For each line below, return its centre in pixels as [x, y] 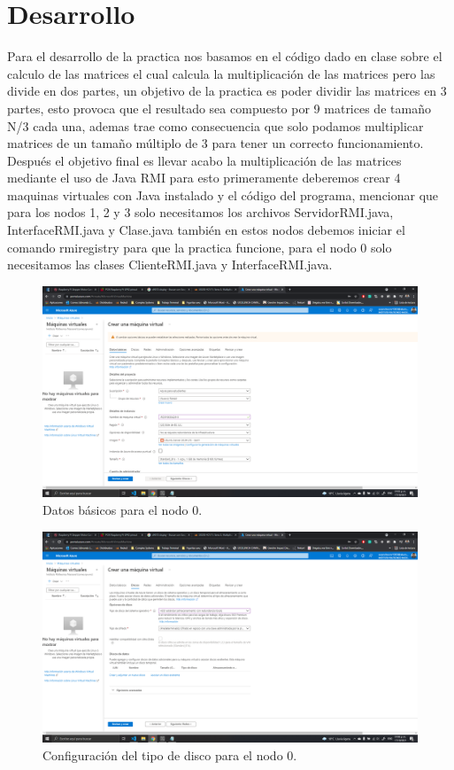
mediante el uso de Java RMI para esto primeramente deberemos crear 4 [204, 178]
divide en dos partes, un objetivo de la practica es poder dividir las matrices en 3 [227, 91]
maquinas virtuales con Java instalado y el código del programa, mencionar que [223, 194]
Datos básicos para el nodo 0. [123, 509]
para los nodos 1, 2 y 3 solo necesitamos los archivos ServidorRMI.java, [200, 212]
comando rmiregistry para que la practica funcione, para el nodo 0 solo [200, 247]
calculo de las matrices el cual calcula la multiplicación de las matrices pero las [221, 73]
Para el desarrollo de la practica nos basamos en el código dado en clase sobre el [225, 56]
